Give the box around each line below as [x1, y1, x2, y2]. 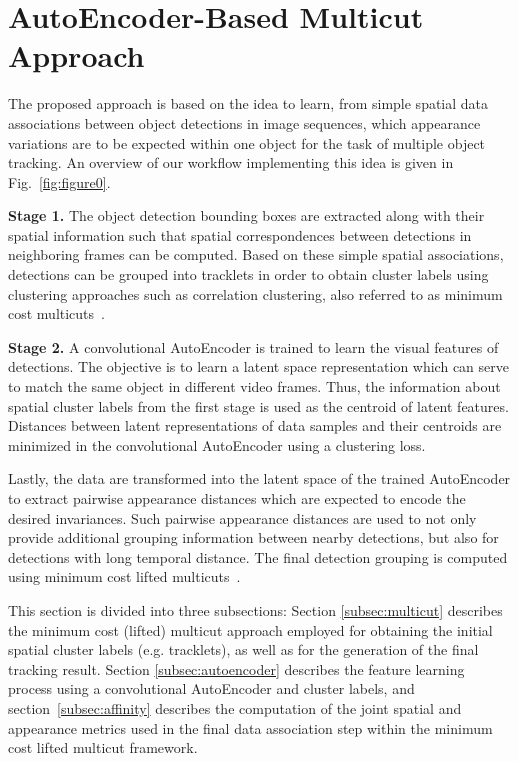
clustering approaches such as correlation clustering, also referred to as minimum [8, 283, 503, 304]
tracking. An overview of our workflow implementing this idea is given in [8, 152, 454, 173]
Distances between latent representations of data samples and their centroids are [8, 415, 502, 436]
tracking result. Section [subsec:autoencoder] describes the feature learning [8, 658, 465, 679]
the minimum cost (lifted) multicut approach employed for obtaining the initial [8, 619, 493, 640]
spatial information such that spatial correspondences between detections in [8, 224, 472, 245]
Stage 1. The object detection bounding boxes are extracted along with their [8, 205, 485, 226]
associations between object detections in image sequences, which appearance [8, 112, 481, 133]
